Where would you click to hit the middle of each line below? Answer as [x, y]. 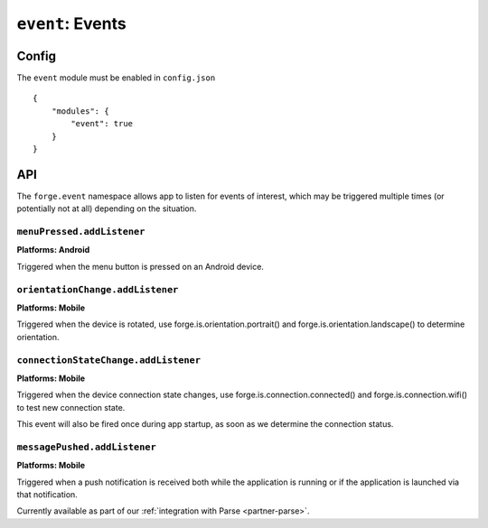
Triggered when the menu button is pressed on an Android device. [140, 266]
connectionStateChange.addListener [109, 360]
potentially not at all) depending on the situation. [107, 208]
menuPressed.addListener [81, 232]
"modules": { [80, 111]
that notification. [47, 495]
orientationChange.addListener [98, 289]
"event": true [102, 124]
